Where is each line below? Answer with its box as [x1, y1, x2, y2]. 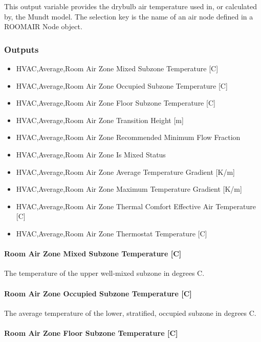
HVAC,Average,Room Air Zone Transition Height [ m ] [16, 114, 184, 125]
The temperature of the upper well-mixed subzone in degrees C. [4, 268, 205, 278]
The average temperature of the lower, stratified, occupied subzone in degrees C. [4, 307, 256, 318]
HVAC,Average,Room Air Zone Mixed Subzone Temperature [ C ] [16, 63, 219, 73]
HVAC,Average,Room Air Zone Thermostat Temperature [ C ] [16, 228, 207, 238]
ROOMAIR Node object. [4, 21, 82, 32]
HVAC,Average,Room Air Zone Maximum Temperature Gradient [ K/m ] [16, 184, 242, 194]
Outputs [4, 43, 39, 55]
